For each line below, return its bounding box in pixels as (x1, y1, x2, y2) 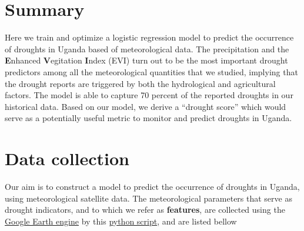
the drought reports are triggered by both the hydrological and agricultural (5, 77, 276, 89)
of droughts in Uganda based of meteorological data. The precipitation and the (5, 42, 289, 55)
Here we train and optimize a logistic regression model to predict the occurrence (5, 31, 294, 43)
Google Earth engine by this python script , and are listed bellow (5, 215, 237, 227)
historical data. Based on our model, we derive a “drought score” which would (5, 100, 286, 112)
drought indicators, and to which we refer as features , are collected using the (5, 203, 285, 216)
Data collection (5, 146, 130, 170)
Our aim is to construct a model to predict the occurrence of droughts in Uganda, (5, 180, 300, 192)
